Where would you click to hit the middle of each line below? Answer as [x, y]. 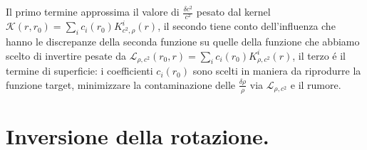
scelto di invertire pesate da [66, 55]
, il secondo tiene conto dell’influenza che [247, 26]
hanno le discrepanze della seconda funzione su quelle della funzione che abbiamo [183, 41]
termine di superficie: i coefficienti [79, 71]
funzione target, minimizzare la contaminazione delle [121, 84]
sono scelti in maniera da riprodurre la [277, 71]
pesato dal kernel [233, 11]
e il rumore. [316, 84]
